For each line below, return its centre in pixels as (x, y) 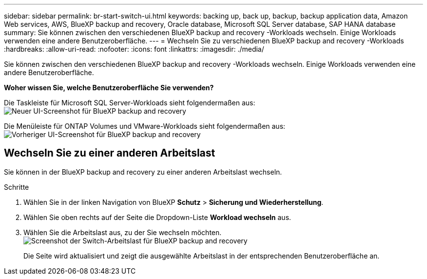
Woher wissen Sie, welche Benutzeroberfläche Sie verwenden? (109, 88)
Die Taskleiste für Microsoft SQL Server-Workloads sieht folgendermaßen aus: (130, 103)
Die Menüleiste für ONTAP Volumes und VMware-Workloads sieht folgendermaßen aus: (145, 126)
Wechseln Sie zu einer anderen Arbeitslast (110, 153)
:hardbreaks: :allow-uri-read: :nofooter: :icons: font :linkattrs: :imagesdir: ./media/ (134, 49)
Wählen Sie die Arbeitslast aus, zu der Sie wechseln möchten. (123, 232)
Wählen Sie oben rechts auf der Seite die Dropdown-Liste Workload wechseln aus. (157, 217)
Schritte (17, 187)
